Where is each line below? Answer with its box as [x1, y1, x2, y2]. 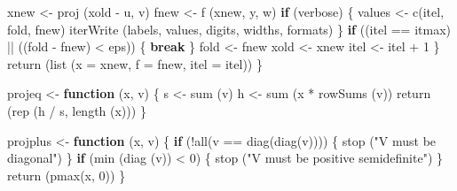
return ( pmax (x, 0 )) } [7, 165, 126, 184]
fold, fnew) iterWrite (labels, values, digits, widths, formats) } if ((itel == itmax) [7, 19, 451, 38]
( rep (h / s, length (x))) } [7, 101, 146, 119]
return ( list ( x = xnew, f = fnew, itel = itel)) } [7, 54, 263, 73]
